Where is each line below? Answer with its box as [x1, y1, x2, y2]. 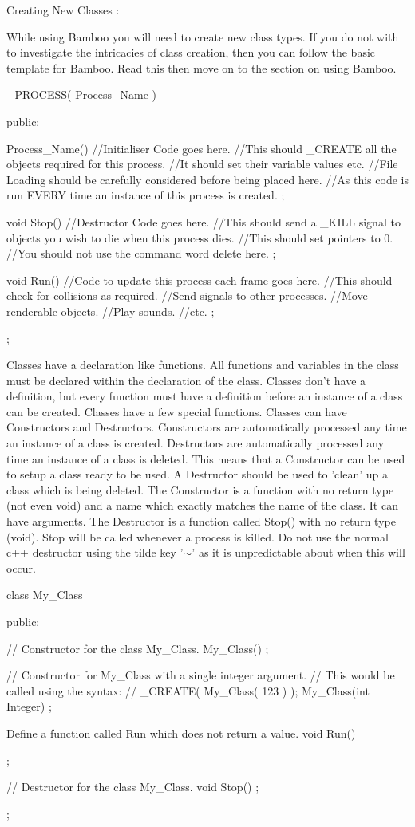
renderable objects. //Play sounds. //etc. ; [6, 302, 215, 319]
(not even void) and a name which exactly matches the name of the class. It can [6, 497, 398, 514]
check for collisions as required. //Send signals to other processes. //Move [6, 287, 368, 304]
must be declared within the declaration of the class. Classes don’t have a [6, 372, 366, 388]
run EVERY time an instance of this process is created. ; [6, 187, 285, 203]
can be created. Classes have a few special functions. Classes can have [6, 403, 347, 419]
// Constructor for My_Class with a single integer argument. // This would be [6, 667, 395, 683]
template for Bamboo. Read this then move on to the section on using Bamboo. [6, 59, 397, 76]
